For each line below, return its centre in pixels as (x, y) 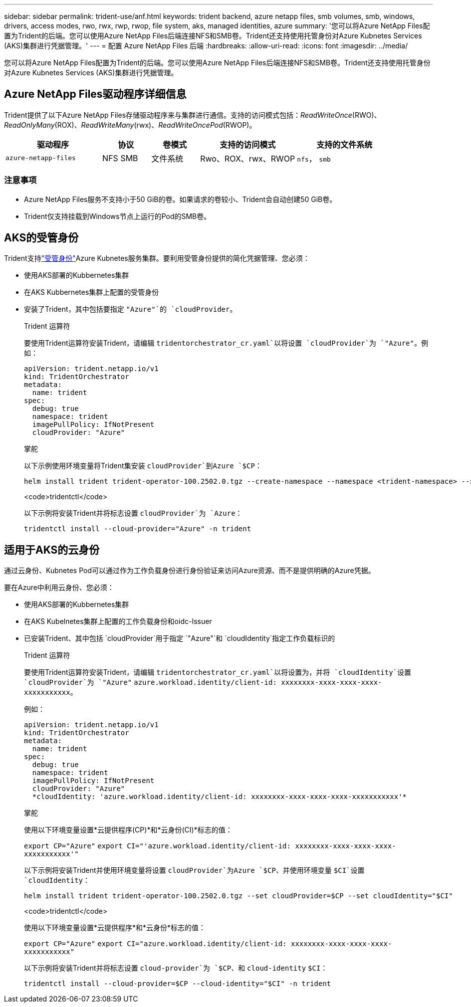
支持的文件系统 (345, 144)
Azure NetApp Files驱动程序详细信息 (95, 94)
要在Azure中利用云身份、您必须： (59, 588)
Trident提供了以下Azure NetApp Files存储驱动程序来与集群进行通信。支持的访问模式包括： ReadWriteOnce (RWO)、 (193, 115)
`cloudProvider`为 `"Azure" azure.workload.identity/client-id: (150, 683)
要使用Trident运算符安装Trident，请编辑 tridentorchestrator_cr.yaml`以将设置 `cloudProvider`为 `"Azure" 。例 (226, 343)
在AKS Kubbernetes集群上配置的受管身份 (92, 292)
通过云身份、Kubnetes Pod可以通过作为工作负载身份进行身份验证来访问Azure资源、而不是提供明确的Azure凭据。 (190, 571)
